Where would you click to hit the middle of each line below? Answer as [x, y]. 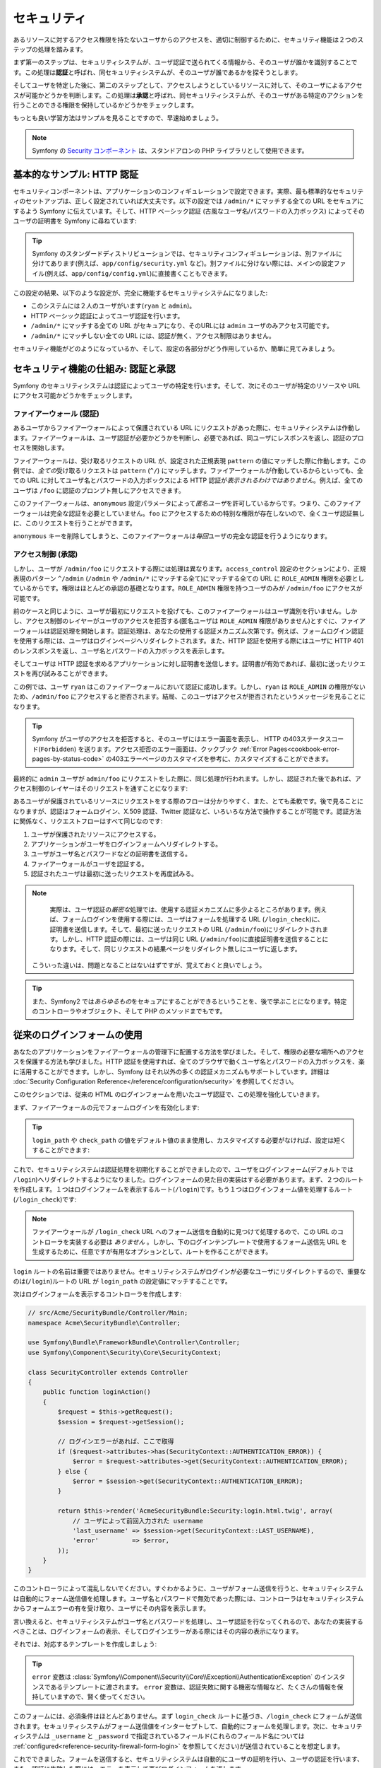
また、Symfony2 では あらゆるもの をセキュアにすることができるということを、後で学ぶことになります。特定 [189, 1001]
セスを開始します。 [41, 448]
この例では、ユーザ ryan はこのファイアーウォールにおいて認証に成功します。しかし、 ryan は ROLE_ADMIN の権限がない [189, 687]
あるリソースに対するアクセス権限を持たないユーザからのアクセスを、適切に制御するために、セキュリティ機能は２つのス [188, 40]
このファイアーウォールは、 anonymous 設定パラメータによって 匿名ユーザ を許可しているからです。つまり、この [175, 504]
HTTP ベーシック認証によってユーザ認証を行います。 [107, 315]
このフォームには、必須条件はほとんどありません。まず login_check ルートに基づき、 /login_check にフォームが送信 [188, 1716]
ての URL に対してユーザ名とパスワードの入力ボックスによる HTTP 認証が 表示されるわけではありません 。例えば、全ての [188, 480]
